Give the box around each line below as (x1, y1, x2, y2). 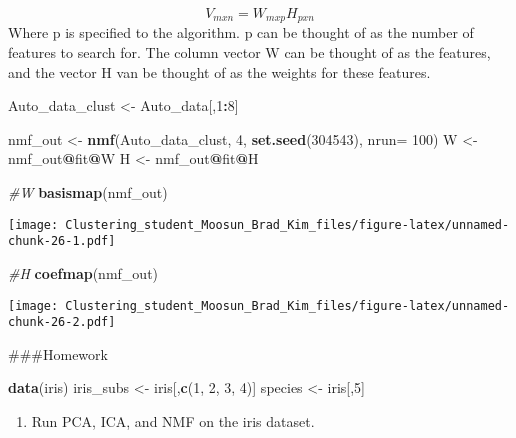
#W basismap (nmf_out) (8, 182, 168, 203)
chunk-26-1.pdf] (8, 234, 116, 249)
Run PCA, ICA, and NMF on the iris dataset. (31, 411, 315, 432)
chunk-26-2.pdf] (8, 315, 116, 330)
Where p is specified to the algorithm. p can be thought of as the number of (8, 22, 474, 43)
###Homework (8, 343, 108, 364)
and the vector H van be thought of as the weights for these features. (8, 61, 431, 82)
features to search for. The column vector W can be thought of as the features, (8, 42, 491, 63)
